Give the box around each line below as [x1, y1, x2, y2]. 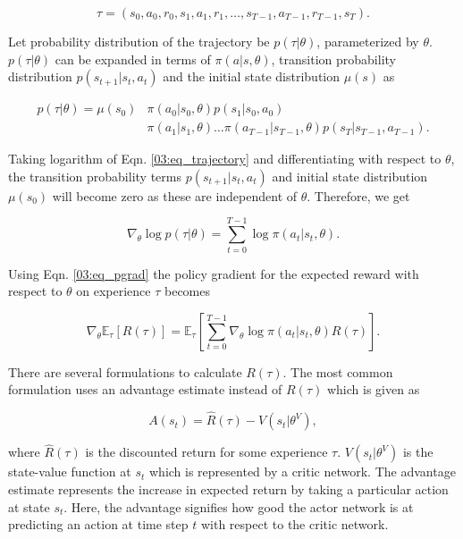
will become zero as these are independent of [52, 186, 298, 205]
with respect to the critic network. [200, 515, 389, 534]
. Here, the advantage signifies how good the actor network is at [63, 497, 414, 516]
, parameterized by [316, 32, 419, 50]
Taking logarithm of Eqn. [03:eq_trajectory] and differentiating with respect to [8, 149, 442, 168]
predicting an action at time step [8, 515, 189, 534]
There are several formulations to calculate [8, 362, 242, 381]
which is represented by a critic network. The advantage [148, 462, 456, 481]
